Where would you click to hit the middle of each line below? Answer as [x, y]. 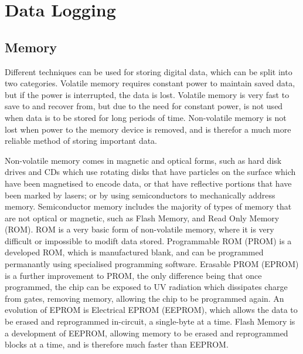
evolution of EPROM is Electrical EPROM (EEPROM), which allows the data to [151, 310]
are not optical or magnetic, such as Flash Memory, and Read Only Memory [142, 218]
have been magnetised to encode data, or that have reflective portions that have [148, 183]
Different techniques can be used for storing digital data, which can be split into [149, 71]
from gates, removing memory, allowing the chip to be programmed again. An [144, 298]
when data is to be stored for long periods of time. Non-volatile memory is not [146, 117]
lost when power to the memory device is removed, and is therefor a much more [148, 129]
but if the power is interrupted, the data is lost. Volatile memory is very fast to [147, 94]
